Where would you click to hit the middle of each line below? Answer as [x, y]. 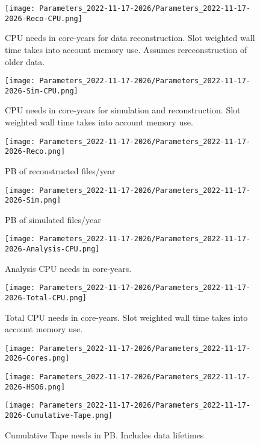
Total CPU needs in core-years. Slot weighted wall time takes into [126, 317]
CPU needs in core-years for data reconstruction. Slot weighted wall [130, 38]
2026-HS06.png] [35, 387]
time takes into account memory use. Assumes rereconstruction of [126, 49]
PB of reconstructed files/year [60, 170]
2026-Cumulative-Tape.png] [59, 416]
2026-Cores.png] [37, 358]
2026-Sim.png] [33, 200]
